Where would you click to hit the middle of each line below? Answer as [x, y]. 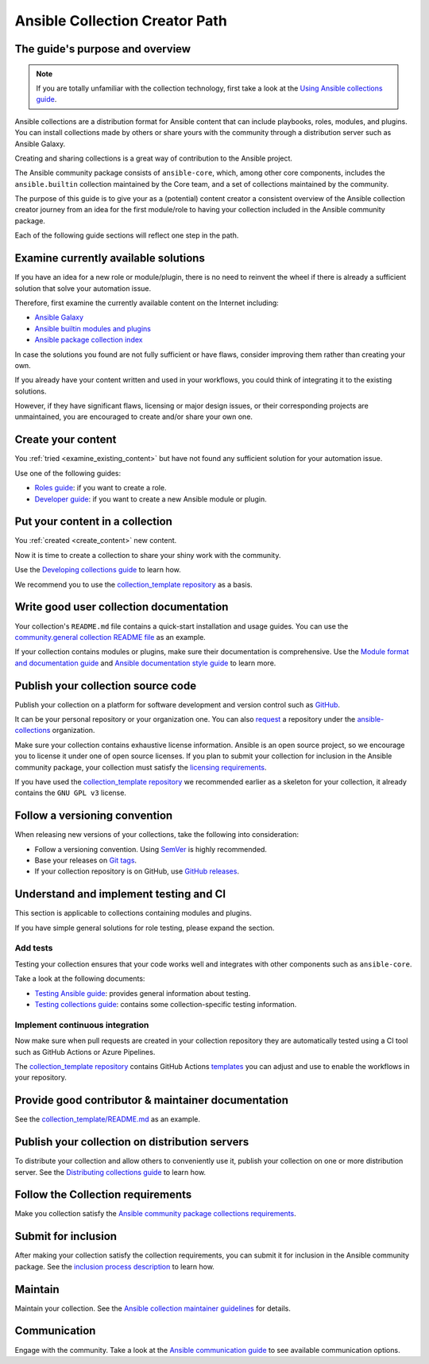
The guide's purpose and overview [102, 49]
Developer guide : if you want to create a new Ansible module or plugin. [151, 499]
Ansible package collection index [89, 340]
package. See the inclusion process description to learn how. [114, 1266]
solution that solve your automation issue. [83, 288]
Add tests [34, 948]
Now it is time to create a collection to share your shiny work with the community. [148, 555]
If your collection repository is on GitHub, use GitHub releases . [137, 871]
